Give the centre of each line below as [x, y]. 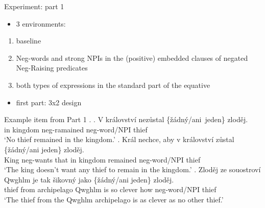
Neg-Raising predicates [52, 68]
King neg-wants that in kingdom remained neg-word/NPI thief [102, 159]
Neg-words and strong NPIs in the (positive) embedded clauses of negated [132, 57]
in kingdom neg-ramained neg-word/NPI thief [76, 129]
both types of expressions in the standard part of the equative [113, 85]
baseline [29, 41]
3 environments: [41, 23]
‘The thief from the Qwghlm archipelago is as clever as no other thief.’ [114, 199]
